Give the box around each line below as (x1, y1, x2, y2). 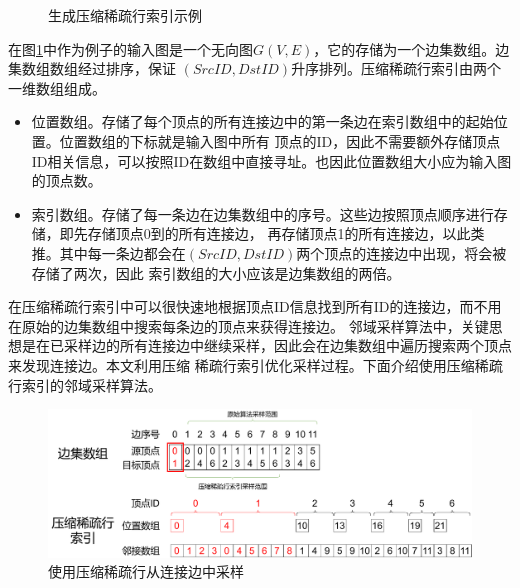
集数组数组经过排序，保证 (8, 58, 176, 79)
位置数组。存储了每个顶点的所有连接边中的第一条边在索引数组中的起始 (31, 111, 494, 132)
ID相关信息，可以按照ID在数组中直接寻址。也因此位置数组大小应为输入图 (31, 150, 512, 171)
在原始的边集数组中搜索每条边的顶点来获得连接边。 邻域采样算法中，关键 (8, 315, 489, 336)
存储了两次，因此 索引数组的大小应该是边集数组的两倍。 (31, 262, 401, 283)
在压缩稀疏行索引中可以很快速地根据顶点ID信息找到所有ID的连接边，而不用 (8, 296, 502, 317)
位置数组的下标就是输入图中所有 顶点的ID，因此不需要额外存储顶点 (59, 130, 501, 151)
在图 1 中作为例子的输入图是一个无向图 (8, 38, 253, 59)
